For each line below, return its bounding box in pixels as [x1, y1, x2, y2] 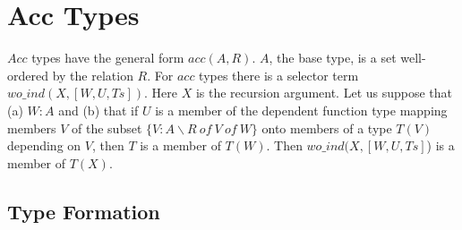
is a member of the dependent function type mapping [155, 100, 448, 119]
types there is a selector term [199, 65, 359, 84]
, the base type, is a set [269, 48, 397, 67]
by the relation [52, 65, 133, 84]
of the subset [72, 118, 142, 137]
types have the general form [31, 48, 184, 67]
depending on [7, 136, 81, 155]
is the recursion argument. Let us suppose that [195, 83, 453, 102]
